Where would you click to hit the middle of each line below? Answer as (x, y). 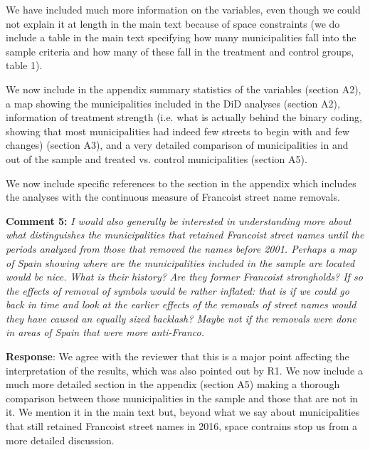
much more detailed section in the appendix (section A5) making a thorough (173, 384)
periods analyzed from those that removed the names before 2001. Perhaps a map (181, 248)
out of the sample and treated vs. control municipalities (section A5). (157, 158)
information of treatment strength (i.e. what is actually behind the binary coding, (184, 117)
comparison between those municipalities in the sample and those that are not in (182, 398)
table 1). (24, 65)
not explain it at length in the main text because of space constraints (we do (173, 23)
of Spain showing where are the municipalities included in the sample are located (180, 262)
